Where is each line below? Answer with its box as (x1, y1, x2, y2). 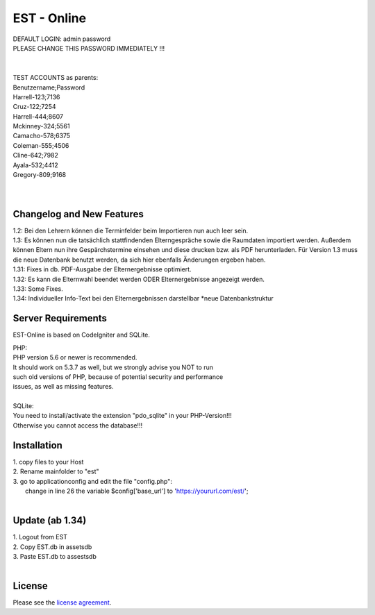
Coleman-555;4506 (12, 141, 69, 149)
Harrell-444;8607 (12, 112, 64, 121)
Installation (12, 439, 62, 451)
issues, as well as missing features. (12, 382, 114, 391)
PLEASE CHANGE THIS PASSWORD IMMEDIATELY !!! (12, 44, 165, 52)
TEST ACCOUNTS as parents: (12, 74, 99, 82)
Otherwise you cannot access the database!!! (12, 421, 142, 430)
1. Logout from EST (12, 533, 67, 541)
